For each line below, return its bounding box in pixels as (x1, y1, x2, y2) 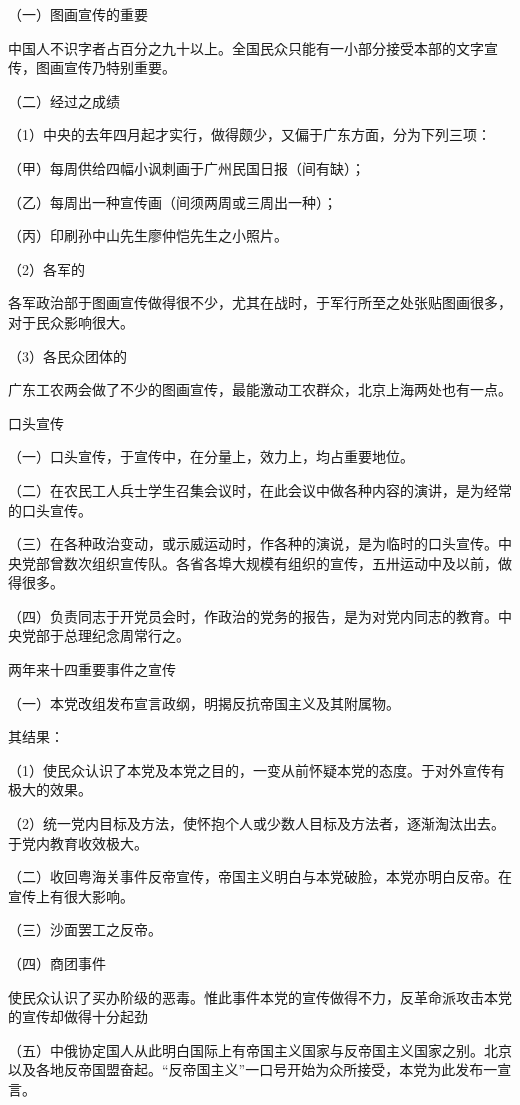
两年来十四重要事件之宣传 (8, 659, 176, 680)
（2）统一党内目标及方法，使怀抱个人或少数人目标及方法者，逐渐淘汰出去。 (8, 813, 505, 834)
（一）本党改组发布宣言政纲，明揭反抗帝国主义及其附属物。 (8, 692, 400, 713)
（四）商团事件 (8, 953, 106, 973)
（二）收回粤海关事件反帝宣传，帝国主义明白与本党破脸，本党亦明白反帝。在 (8, 866, 512, 887)
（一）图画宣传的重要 (8, 4, 148, 24)
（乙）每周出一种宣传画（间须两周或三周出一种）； (8, 191, 337, 212)
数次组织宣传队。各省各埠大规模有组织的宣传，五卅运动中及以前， (63, 552, 498, 573)
